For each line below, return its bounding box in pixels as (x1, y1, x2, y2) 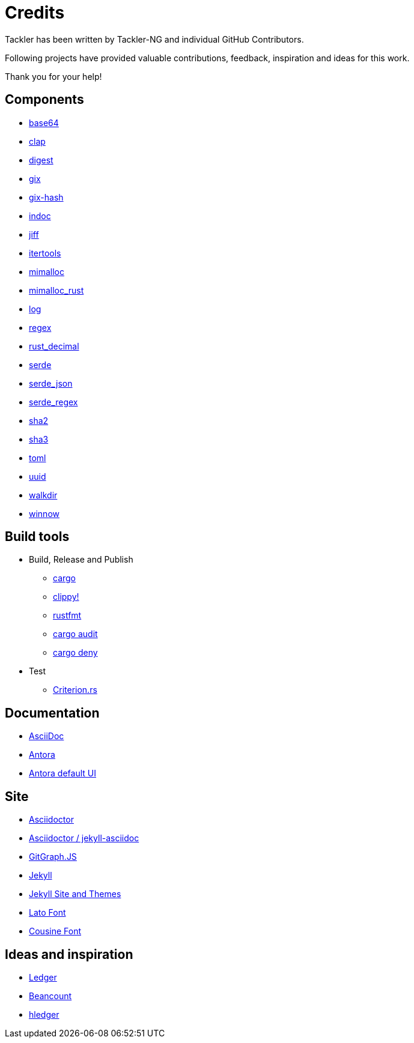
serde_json (29, 378, 73, 388)
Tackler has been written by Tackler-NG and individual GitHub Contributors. (5, 34, 304, 44)
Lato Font (29, 907, 66, 918)
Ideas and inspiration (5, 946, 133, 962)
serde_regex (29, 396, 78, 407)
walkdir (29, 489, 58, 500)
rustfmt (53, 610, 82, 621)
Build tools (5, 529, 70, 545)
